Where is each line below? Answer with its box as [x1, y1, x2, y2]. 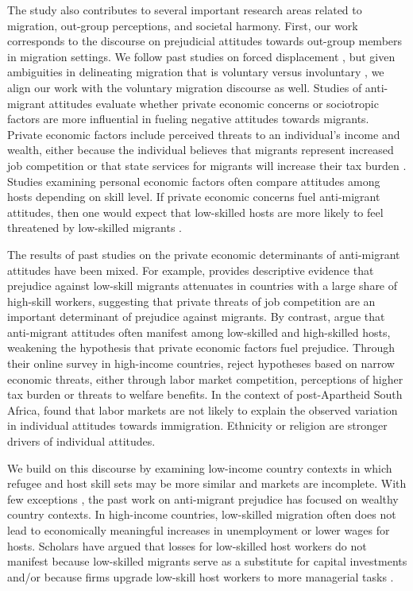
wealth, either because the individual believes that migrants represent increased [7, 141, 394, 158]
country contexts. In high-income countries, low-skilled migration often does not [7, 506, 396, 523]
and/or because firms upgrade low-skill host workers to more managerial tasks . [7, 568, 394, 585]
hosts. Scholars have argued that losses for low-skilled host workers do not [7, 537, 367, 554]
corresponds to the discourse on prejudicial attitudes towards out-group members [7, 33, 403, 49]
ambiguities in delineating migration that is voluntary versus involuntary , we [7, 64, 384, 80]
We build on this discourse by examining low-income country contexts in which [7, 459, 392, 476]
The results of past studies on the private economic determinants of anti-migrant [7, 245, 400, 262]
